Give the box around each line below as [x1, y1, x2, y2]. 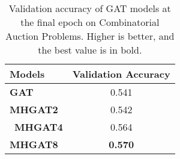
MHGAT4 [14, 120, 63, 134]
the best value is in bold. [38, 43, 142, 57]
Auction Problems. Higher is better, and [5, 29, 175, 43]
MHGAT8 [10, 137, 58, 151]
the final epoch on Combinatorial [20, 15, 160, 29]
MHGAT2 [10, 102, 58, 116]
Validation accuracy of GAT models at [8, 1, 171, 15]
